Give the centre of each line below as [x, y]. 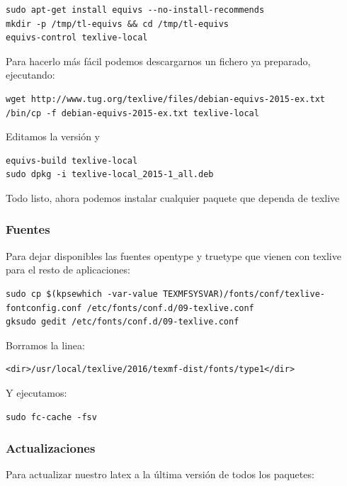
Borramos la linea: [45, 345]
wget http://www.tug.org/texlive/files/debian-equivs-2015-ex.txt [166, 99]
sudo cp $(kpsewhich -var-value [82, 294]
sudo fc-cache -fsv [51, 417]
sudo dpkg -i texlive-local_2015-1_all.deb [110, 175]
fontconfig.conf [44, 308]
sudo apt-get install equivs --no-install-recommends [135, 10]
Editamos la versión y [53, 136]
